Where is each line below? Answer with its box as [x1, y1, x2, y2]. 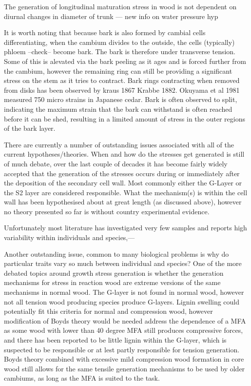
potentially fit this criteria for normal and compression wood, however [4, 306, 213, 316]
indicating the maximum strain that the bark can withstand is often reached [4, 103, 232, 114]
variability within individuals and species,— [4, 232, 135, 243]
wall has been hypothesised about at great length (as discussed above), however [4, 197, 242, 207]
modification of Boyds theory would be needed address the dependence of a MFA [4, 315, 246, 325]
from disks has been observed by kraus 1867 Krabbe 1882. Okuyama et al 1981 [4, 84, 240, 95]
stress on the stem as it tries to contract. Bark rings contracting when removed [4, 75, 240, 85]
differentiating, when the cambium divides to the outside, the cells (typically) [4, 37, 235, 47]
